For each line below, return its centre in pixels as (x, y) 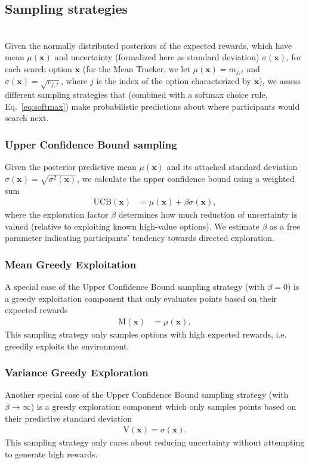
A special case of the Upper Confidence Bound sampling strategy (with (135, 287)
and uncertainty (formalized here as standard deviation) (157, 57)
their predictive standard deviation (68, 418)
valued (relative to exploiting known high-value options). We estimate (132, 226)
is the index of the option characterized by (174, 81)
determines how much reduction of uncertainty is (208, 214)
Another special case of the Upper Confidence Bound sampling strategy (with (147, 395)
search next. (27, 118)
